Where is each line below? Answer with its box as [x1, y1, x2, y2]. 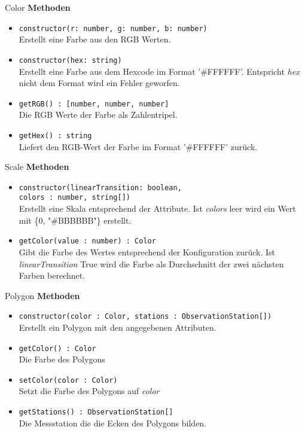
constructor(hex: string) [19, 56, 122, 65]
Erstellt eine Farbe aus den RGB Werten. [19, 33, 171, 45]
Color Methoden [5, 1, 71, 13]
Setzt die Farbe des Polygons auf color [19, 385, 160, 397]
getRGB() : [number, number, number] [19, 99, 169, 108]
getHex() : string [19, 131, 92, 140]
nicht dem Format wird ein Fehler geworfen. [19, 77, 180, 89]
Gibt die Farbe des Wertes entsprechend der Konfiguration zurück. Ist [19, 245, 276, 258]
